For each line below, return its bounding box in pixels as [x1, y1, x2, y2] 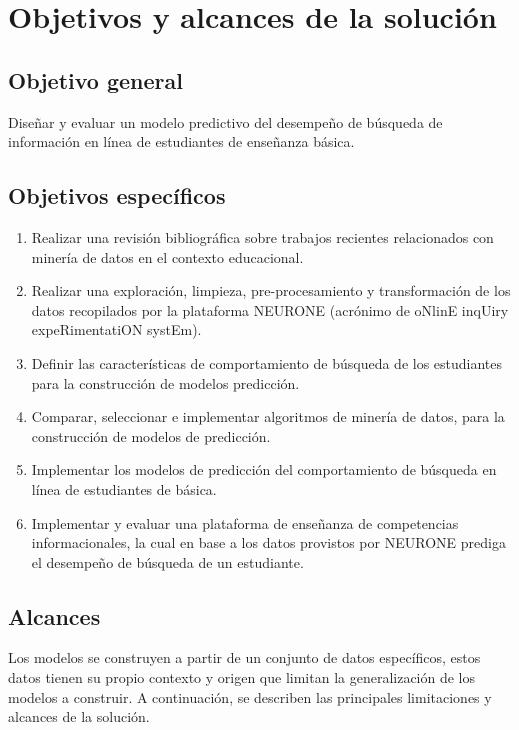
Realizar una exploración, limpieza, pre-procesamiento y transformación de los [31, 280, 511, 301]
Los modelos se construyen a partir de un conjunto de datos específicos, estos [8, 647, 481, 668]
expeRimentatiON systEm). [31, 319, 202, 340]
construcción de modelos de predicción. [31, 425, 271, 446]
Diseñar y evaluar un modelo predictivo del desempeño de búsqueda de [8, 111, 443, 132]
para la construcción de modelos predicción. [31, 372, 300, 393]
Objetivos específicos [8, 180, 226, 211]
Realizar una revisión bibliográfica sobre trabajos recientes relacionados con [31, 226, 494, 247]
